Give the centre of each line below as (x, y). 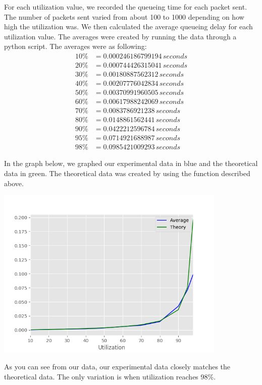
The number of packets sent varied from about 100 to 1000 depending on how (124, 16)
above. (14, 183)
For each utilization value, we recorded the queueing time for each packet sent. (126, 7)
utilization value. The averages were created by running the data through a (120, 36)
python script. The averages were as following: (75, 46)
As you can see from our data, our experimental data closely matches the (117, 367)
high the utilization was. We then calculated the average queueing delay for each (128, 26)
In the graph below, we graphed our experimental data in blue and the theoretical (131, 163)
